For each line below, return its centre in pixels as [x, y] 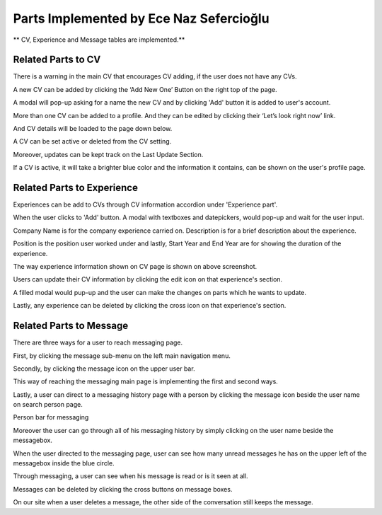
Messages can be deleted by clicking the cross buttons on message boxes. [123, 489]
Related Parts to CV [57, 60]
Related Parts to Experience [75, 188]
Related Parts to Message [71, 326]
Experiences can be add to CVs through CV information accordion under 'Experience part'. [145, 204]
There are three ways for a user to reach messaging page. [98, 342]
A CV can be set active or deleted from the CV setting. [92, 141]
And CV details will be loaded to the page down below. [93, 129]
